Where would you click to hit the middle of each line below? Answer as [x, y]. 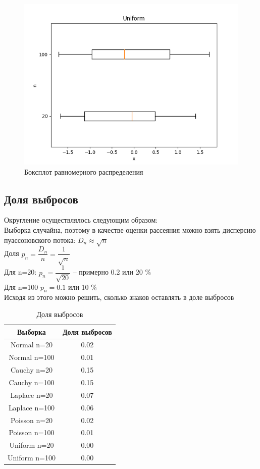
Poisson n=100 [32, 432]
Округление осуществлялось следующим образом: [81, 220]
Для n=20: [20, 272]
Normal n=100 [32, 357]
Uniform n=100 [32, 458]
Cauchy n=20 [32, 370]
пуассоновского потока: [40, 240]
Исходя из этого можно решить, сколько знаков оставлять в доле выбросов [119, 297]
